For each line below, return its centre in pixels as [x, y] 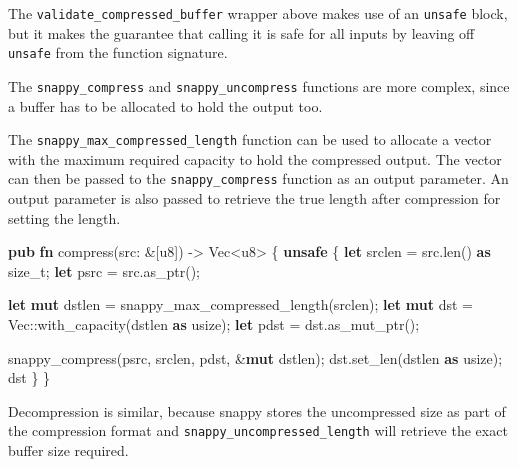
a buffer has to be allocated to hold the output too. [165, 105]
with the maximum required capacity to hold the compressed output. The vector [255, 158]
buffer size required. [68, 450]
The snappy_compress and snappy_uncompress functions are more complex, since [259, 85]
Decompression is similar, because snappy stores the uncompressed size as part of [257, 410]
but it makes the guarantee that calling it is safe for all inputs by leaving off [241, 32]
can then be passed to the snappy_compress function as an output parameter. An [258, 178]
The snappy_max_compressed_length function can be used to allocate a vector [250, 139]
